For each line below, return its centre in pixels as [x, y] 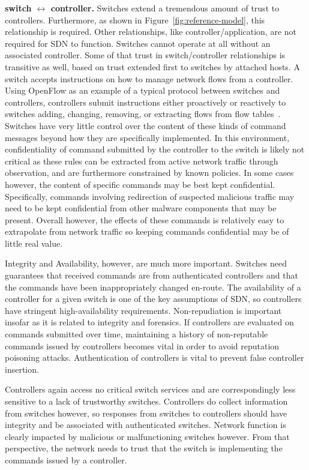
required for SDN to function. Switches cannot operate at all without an [138, 43]
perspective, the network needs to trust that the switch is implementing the [144, 448]
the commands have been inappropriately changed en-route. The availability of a [153, 287]
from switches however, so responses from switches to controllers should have [146, 413]
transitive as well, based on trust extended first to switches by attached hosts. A [152, 66]
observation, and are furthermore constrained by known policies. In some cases [149, 173]
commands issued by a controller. [66, 459]
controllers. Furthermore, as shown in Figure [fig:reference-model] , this [135, 20]
